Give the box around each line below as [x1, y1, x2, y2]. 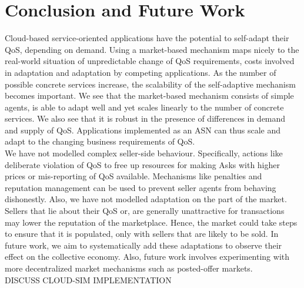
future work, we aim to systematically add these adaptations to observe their [5, 239, 282, 251]
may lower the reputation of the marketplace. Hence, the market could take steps [5, 216, 298, 228]
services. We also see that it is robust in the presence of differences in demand [5, 112, 286, 125]
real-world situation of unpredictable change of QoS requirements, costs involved [5, 55, 295, 67]
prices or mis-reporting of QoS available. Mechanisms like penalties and [5, 170, 262, 182]
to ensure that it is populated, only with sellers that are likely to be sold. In [5, 227, 279, 240]
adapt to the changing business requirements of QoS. [5, 135, 195, 148]
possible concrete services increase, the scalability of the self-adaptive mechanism [5, 78, 296, 90]
